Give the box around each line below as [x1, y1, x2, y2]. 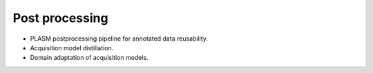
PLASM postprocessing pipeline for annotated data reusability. [30, 34, 209, 43]
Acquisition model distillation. [30, 43, 114, 52]
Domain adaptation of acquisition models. [30, 54, 149, 62]
